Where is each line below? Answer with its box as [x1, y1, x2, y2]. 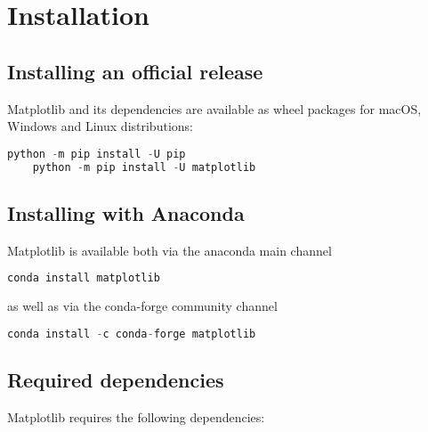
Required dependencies [7, 366, 224, 394]
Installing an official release [7, 57, 263, 85]
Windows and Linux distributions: [7, 117, 193, 135]
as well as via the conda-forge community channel [7, 297, 278, 315]
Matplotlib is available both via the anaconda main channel [7, 240, 332, 259]
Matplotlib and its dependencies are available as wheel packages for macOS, [7, 99, 422, 118]
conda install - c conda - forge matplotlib [7, 327, 256, 340]
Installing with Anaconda [7, 199, 245, 226]
